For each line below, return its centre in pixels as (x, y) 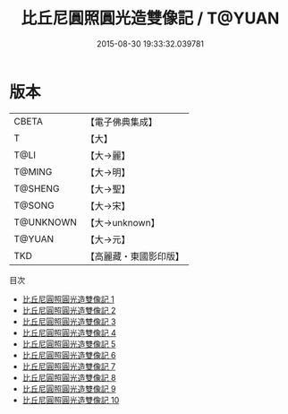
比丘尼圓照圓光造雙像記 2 (69, 310)
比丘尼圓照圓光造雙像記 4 (69, 332)
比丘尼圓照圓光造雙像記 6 (69, 355)
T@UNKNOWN (46, 222)
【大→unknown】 (123, 222)
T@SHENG (37, 188)
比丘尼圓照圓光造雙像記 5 (69, 344)
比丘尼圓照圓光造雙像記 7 (69, 366)
